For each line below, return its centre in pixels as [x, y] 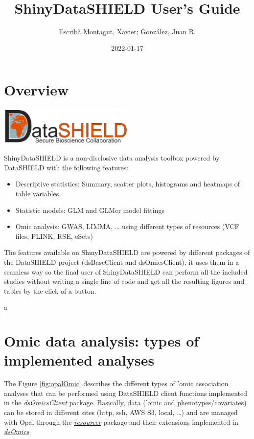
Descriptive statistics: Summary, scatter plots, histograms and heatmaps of [128, 184]
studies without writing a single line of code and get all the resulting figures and [124, 281]
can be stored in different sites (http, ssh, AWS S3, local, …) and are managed [121, 412]
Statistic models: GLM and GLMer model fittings [90, 210]
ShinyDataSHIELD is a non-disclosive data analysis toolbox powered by [112, 158]
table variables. [38, 193]
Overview [36, 90]
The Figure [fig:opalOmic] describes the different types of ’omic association [116, 383]
